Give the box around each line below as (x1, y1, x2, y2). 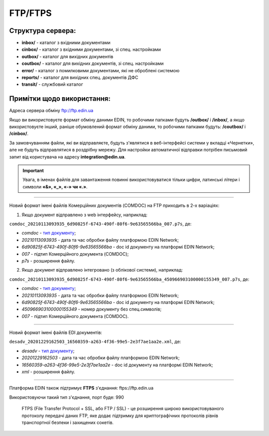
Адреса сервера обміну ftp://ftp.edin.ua (9, 108, 94, 114)
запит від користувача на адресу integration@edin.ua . (9, 153, 126, 159)
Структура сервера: (9, 26, 76, 35)
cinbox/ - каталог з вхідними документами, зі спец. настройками (21, 46, 161, 52)
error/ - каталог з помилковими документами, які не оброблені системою (21, 67, 180, 73)
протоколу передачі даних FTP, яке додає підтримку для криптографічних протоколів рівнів (21, 413, 219, 419)
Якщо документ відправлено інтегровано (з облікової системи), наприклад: (21, 267, 183, 273)
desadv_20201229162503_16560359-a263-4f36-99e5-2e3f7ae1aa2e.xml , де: (9, 339, 181, 345)
